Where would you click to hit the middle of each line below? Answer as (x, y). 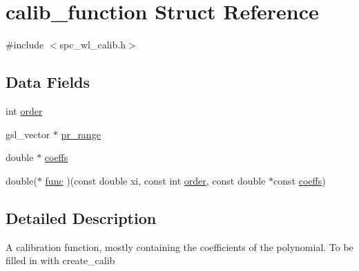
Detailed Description (81, 217)
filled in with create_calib (60, 260)
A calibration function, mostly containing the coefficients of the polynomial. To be (179, 246)
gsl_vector (28, 134)
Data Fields (48, 82)
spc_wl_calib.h (93, 45)
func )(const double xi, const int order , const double (155, 180)
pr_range (81, 134)
